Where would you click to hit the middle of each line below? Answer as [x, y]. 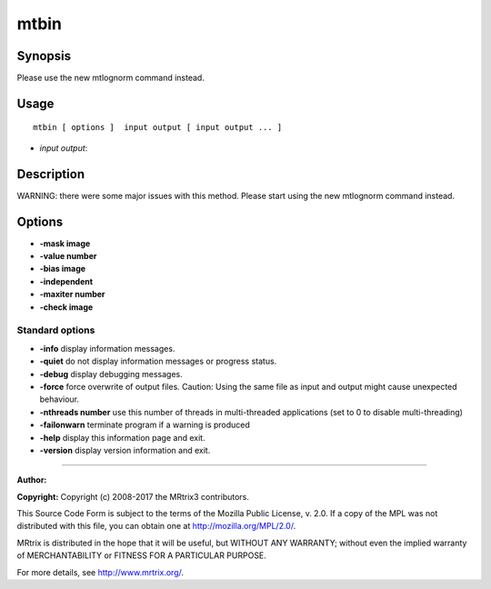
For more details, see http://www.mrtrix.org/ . [100, 572]
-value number [68, 256]
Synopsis [44, 56]
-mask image [65, 243]
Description [51, 174]
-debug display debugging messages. [111, 374]
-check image [66, 307]
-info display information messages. [107, 348]
